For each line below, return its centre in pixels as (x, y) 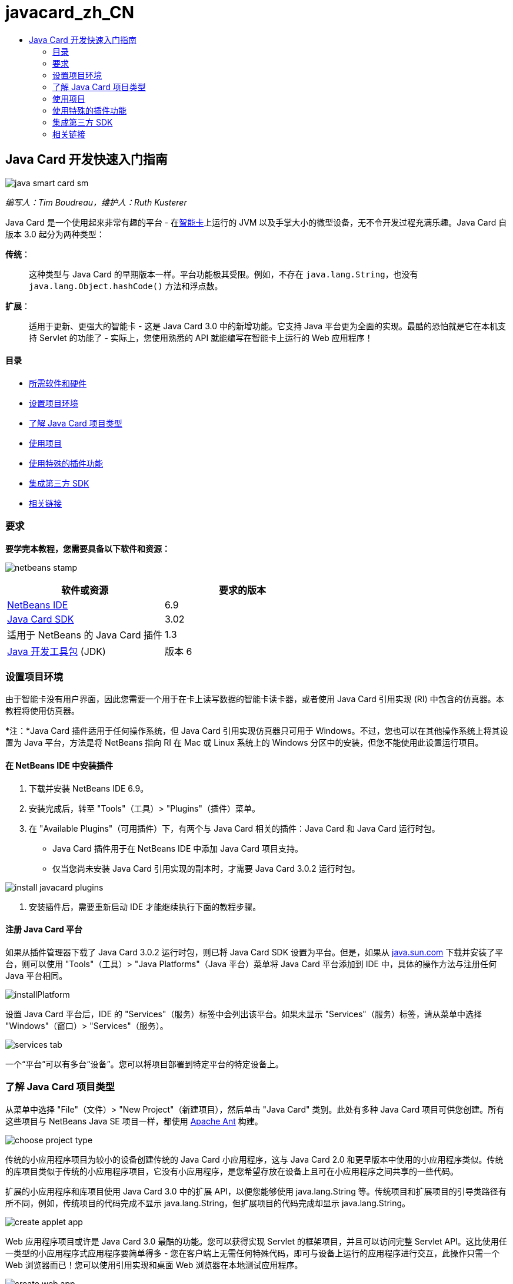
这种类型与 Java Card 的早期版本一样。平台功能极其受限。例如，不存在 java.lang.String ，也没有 (224, 274)
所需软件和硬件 (58, 383)
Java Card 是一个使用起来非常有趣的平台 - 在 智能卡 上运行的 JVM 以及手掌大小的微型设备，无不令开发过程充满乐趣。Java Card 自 (256, 222)
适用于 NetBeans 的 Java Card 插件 (85, 635)
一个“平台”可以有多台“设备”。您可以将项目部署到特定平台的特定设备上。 (144, 1064)
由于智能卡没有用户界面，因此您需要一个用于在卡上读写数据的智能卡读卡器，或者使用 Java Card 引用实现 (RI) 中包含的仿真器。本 (255, 699)
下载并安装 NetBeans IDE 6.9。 (89, 788)
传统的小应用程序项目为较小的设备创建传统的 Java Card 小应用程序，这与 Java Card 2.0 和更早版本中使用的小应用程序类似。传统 (254, 1159)
